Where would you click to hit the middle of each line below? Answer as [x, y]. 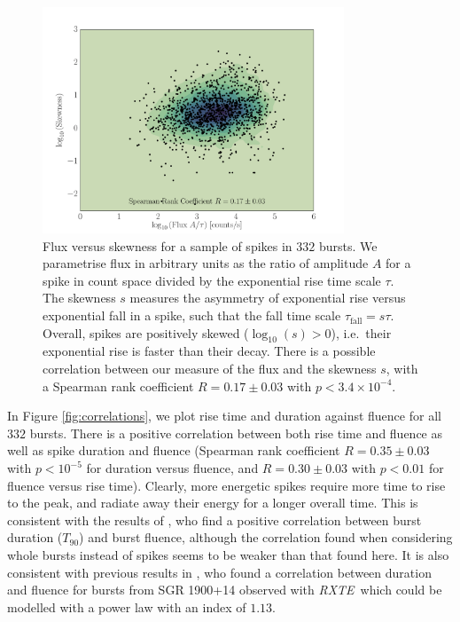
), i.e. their [361, 332]
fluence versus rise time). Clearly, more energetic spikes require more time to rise [226, 485]
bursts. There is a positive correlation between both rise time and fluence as [236, 433]
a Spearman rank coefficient [118, 386]
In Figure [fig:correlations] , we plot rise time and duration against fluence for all [224, 416]
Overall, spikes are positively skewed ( [146, 332]
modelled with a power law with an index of [127, 606]
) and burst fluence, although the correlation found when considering [266, 537]
